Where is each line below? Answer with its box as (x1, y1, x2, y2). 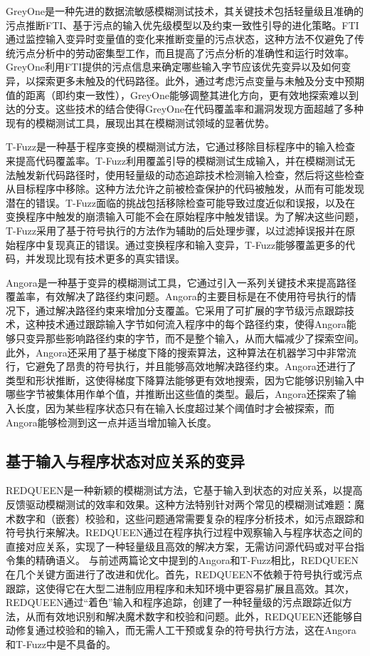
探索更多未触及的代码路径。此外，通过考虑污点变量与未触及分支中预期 (35, 73, 364, 88)
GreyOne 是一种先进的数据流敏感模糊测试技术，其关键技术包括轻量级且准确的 (6, 4, 364, 18)
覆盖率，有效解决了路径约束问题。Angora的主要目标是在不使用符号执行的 (6, 289, 347, 304)
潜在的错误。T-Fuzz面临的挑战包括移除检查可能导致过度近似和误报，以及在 (6, 195, 355, 210)
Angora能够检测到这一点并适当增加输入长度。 (6, 414, 217, 429)
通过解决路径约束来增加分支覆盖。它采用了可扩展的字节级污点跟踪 (35, 302, 344, 317)
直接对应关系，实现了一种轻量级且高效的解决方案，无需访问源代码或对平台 (6, 538, 354, 553)
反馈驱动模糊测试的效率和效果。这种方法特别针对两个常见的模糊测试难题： (6, 497, 354, 512)
